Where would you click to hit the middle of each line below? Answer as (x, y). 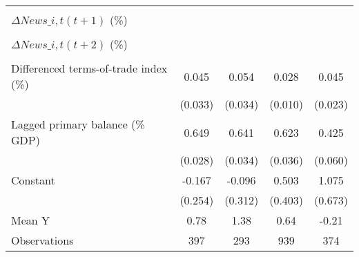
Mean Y (31, 220)
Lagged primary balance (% (78, 124)
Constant (33, 180)
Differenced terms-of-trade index (89, 68)
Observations (42, 240)
